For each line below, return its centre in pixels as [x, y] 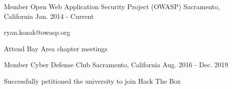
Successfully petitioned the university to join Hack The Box [93, 81]
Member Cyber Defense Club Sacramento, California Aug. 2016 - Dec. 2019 [116, 65]
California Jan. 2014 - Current [49, 16]
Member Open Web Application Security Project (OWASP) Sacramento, [112, 6]
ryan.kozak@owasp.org [37, 32]
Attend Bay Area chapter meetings [56, 48]
